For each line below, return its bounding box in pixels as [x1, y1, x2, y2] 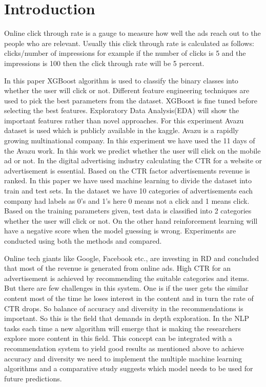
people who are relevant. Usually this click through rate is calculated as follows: [4, 37, 254, 48]
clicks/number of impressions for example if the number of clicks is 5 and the [4, 48, 246, 58]
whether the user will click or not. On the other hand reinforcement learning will [4, 215, 258, 226]
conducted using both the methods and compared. [4, 235, 162, 246]
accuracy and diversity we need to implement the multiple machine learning [4, 353, 242, 363]
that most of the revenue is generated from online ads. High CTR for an [4, 263, 231, 273]
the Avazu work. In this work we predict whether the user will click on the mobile [4, 145, 261, 156]
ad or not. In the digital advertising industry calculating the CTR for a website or [4, 155, 262, 166]
